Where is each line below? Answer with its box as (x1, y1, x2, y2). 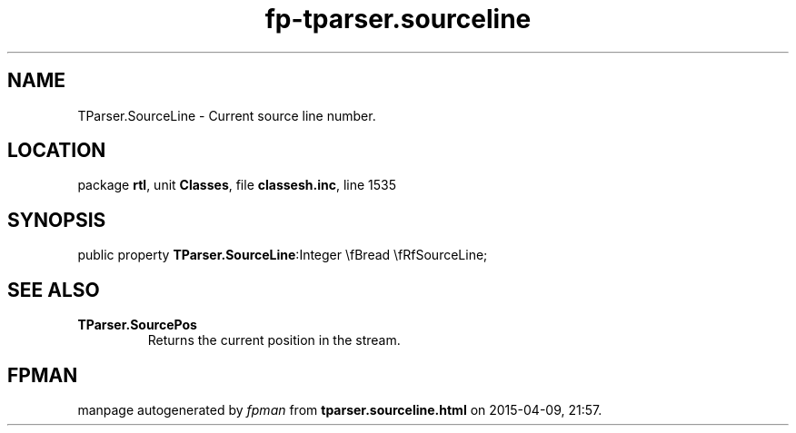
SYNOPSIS (7, 208, 106, 231)
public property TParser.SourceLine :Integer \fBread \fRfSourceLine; (77, 247, 488, 263)
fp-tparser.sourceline (264, 4, 532, 34)
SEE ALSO (7, 278, 100, 301)
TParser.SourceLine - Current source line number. (77, 107, 376, 123)
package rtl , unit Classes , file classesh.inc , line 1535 (77, 177, 397, 193)
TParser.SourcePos (77, 317, 197, 333)
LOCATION (7, 139, 106, 162)
